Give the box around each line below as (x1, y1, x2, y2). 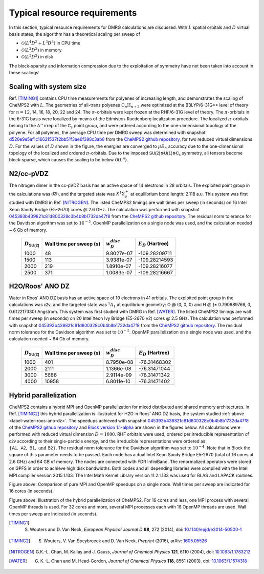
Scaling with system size (9, 82, 87, 90)
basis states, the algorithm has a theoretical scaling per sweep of (9, 31, 140, 37)
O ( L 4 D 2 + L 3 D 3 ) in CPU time (21, 40, 81, 46)
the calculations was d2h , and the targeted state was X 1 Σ (9, 190, 125, 197)
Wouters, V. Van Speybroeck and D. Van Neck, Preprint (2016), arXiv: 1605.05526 (43, 538, 207, 544)
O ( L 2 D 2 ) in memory (21, 46, 62, 53)
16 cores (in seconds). (9, 488, 54, 494)
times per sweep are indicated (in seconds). (9, 511, 98, 517)
